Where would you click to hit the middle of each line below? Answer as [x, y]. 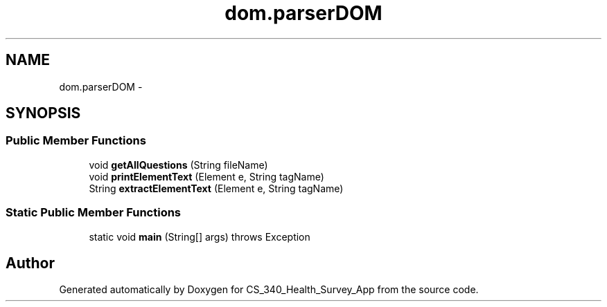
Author [30, 263]
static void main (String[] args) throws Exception [200, 236]
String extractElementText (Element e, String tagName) [216, 188]
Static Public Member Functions [94, 213]
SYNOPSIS [43, 113]
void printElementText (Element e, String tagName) [206, 176]
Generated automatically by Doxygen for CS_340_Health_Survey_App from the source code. [269, 290]
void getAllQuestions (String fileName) [178, 165]
